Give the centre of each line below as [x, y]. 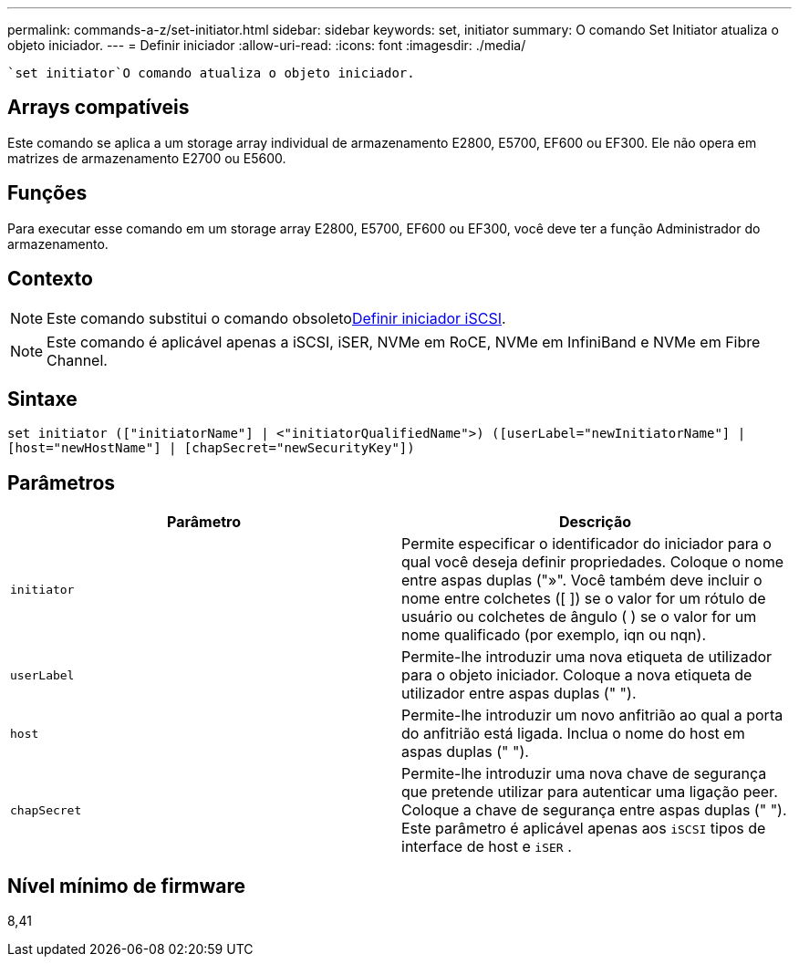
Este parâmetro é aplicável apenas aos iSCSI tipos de [584, 829]
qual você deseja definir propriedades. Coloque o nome [592, 562]
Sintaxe [42, 399]
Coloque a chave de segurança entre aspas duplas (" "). [594, 810]
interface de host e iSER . [487, 847]
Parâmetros [62, 482]
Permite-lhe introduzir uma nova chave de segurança [584, 774]
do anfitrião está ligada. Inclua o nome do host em [573, 734]
